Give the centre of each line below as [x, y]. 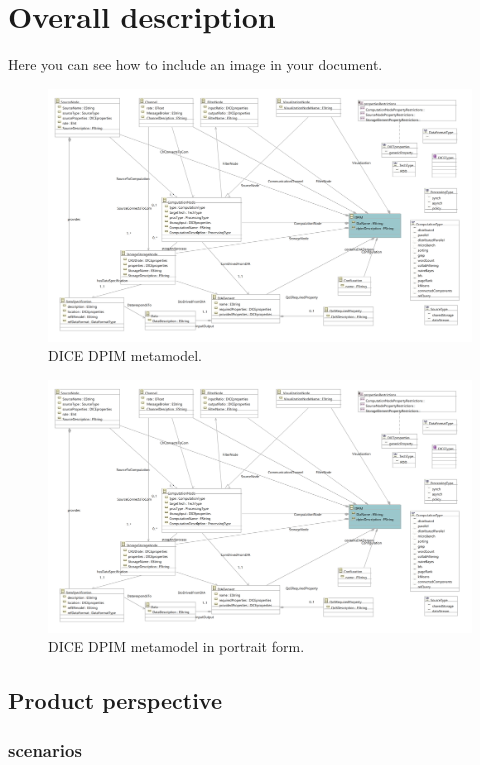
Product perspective [115, 700]
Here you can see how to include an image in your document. [195, 64]
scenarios [45, 749]
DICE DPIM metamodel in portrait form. [176, 646]
